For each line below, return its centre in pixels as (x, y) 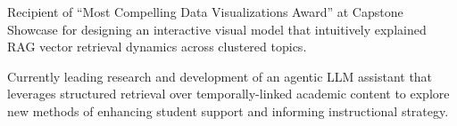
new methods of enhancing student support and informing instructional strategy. (228, 110)
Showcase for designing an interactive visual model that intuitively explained (217, 29)
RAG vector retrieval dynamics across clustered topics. (157, 47)
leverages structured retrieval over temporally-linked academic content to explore (228, 94)
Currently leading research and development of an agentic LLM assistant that (220, 76)
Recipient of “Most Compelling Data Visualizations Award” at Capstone (205, 12)
